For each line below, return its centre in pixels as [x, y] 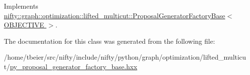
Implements [21, 6]
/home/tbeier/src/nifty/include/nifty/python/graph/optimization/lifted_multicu [125, 57]
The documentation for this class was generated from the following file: [109, 41]
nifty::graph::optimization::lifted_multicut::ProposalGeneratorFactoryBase [115, 15]
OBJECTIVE [24, 25]
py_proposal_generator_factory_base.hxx [74, 66]
